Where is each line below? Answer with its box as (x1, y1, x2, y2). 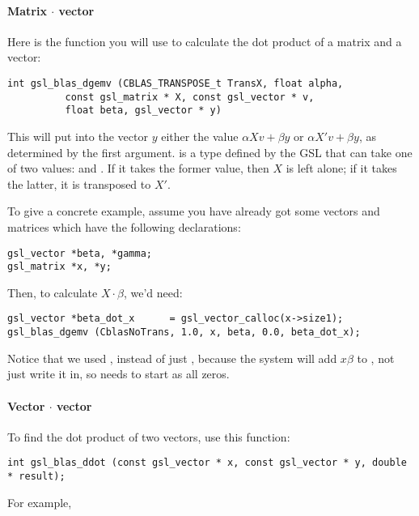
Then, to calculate (7, 284, 98, 301)
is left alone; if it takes (286, 160, 397, 177)
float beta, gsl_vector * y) (65, 104, 222, 117)
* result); (7, 470, 66, 482)
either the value (161, 127, 239, 144)
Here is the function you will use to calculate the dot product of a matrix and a (7, 32, 402, 49)
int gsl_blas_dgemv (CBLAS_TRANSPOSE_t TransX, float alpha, (7, 77, 344, 89)
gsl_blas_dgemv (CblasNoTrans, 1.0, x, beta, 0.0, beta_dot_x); (7, 326, 361, 339)
